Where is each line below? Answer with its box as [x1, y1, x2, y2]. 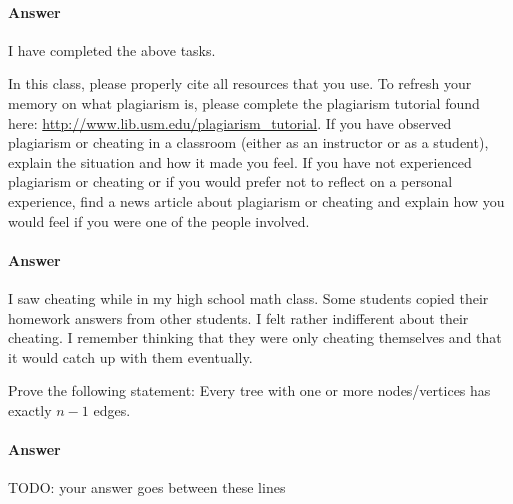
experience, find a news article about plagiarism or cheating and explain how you [8, 190, 505, 211]
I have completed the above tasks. [8, 39, 216, 60]
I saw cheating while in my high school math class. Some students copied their [8, 287, 489, 308]
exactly [8, 399, 52, 420]
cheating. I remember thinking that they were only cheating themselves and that [8, 327, 502, 348]
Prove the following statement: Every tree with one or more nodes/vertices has [8, 380, 491, 401]
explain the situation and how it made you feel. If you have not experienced [8, 151, 472, 172]
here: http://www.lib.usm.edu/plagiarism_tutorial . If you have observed [8, 112, 452, 133]
